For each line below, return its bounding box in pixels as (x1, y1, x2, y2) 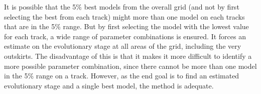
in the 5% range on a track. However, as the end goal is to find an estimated (4, 70, 239, 81)
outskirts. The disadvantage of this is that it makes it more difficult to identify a (4, 50, 252, 61)
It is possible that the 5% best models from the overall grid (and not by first (4, 2, 239, 12)
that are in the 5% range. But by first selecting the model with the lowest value (4, 21, 249, 32)
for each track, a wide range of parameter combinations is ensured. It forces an (4, 31, 246, 41)
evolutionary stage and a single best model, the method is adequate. (4, 80, 214, 90)
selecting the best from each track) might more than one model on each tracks (4, 11, 245, 22)
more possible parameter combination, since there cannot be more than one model (4, 60, 257, 71)
